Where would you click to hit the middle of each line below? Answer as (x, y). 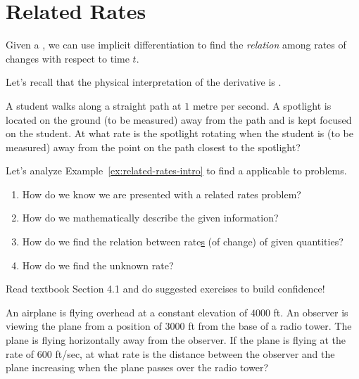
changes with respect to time (68, 58)
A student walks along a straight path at (94, 105)
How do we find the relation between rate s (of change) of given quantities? (183, 242)
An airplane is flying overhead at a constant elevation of (127, 312)
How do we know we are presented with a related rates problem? (162, 194)
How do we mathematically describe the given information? (150, 218)
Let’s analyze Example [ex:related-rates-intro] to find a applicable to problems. (176, 171)
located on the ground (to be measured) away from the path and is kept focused (179, 119)
